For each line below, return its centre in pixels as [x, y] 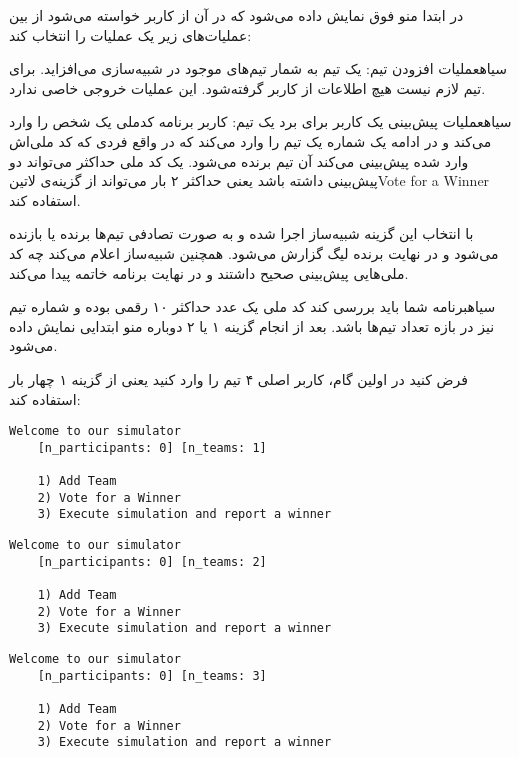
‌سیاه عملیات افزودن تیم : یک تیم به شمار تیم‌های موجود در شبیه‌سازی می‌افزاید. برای [258, 68]
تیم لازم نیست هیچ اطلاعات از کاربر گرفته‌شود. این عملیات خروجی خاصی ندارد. [247, 87]
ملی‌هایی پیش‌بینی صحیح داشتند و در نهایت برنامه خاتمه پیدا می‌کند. [209, 272]
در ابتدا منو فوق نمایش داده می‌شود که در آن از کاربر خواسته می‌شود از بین [236, 15]
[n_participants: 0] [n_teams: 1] [152, 447]
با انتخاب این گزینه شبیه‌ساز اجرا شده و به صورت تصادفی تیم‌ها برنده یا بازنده [241, 233]
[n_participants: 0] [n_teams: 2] [152, 561]
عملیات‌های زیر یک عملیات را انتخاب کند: [130, 34]
